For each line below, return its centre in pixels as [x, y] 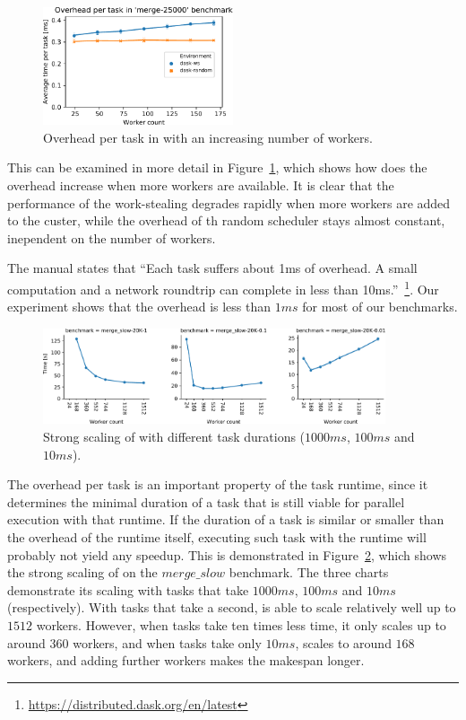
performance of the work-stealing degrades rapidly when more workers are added [229, 202]
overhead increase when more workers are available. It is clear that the [201, 185]
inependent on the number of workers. [112, 237]
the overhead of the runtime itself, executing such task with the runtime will [217, 537]
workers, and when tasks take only [167, 642]
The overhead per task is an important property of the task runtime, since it [218, 484]
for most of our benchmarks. [380, 307]
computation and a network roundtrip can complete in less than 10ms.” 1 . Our [223, 287]
